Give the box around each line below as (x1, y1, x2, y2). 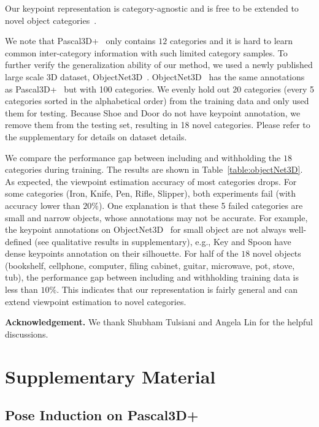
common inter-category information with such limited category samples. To (5, 46, 288, 59)
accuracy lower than (5, 198, 80, 211)
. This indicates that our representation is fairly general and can (56, 283, 298, 296)
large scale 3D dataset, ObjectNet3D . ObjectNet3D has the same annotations (5, 70, 305, 83)
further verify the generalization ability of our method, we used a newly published (5, 58, 313, 71)
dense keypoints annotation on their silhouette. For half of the (5, 247, 239, 260)
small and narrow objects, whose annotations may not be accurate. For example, (5, 211, 308, 224)
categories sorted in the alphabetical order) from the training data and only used (5, 94, 309, 107)
